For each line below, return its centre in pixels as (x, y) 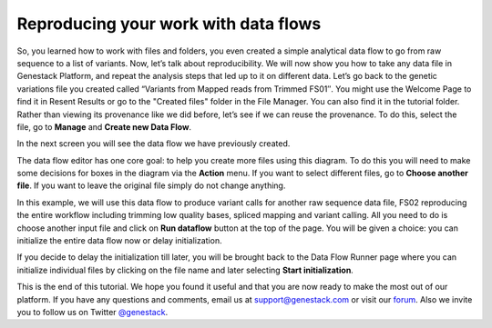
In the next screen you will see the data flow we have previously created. (154, 144)
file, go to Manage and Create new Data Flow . (104, 126)
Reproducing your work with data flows (169, 24)
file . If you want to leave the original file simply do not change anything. (151, 185)
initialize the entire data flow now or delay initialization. (119, 241)
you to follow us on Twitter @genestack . (92, 312)
